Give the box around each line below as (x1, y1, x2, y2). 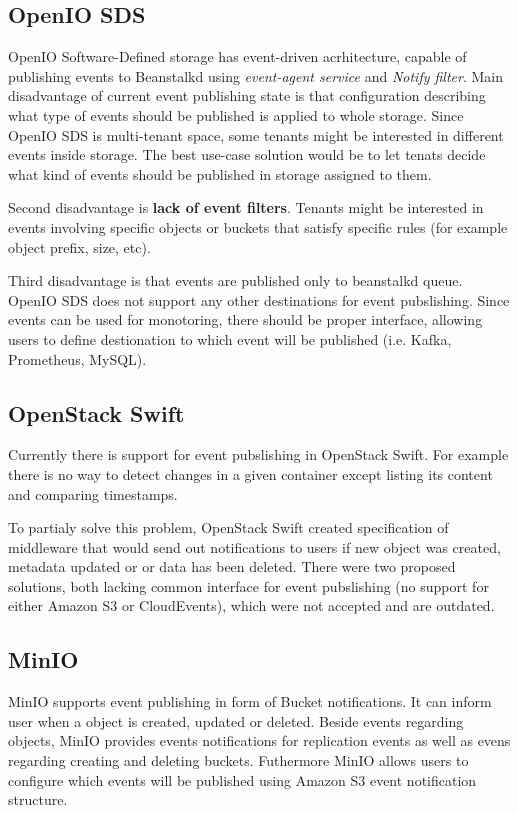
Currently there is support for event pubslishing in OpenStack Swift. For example (8, 444, 509, 465)
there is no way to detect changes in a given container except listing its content (8, 463, 493, 484)
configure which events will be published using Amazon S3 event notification (8, 769, 477, 790)
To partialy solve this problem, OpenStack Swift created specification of (8, 517, 449, 538)
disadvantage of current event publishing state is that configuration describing (8, 85, 486, 106)
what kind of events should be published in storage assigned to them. (8, 163, 432, 184)
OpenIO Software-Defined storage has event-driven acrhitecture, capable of (8, 46, 467, 67)
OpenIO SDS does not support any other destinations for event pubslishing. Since (8, 289, 510, 310)
